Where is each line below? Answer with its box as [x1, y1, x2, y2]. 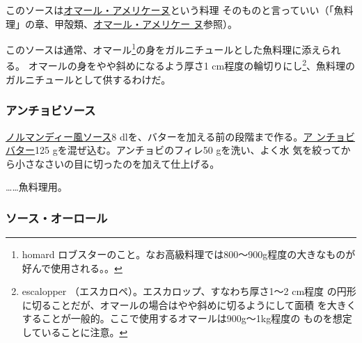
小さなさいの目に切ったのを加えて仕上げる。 [15, 156, 220, 170]
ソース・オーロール [6, 209, 108, 226]
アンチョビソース [6, 102, 96, 119]
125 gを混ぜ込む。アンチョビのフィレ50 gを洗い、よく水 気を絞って [35, 143, 341, 157]
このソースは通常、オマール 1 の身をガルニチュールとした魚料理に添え [6, 40, 322, 56]
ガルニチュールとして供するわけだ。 [6, 72, 171, 86]
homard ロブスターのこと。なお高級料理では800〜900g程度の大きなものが [22, 247, 356, 262]
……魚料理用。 [6, 180, 68, 194]
